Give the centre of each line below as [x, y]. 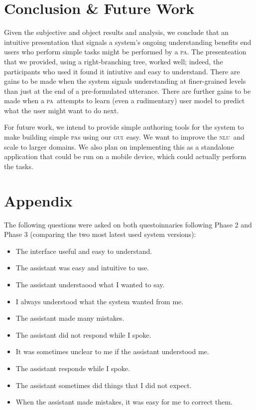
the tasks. [19, 166]
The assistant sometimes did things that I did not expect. [104, 385]
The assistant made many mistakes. [70, 318]
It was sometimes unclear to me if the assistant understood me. [112, 351]
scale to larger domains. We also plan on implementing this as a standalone [119, 146]
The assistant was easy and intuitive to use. [82, 268]
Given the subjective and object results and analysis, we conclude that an [116, 32]
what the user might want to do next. [62, 110]
